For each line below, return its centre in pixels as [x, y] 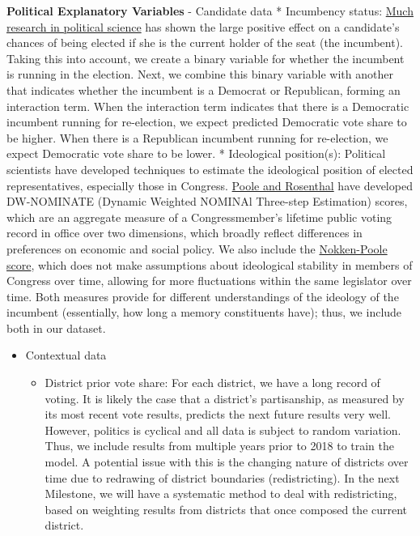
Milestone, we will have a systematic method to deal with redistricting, [221, 493]
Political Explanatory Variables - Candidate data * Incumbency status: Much [210, 11]
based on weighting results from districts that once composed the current [226, 509]
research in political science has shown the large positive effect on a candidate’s [203, 26]
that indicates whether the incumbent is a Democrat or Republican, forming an [204, 89]
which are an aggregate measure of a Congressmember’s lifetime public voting [199, 217]
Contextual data [66, 355]
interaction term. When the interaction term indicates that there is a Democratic [208, 106]
